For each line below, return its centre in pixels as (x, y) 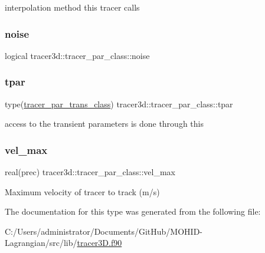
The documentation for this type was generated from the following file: (133, 211)
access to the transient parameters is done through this (104, 124)
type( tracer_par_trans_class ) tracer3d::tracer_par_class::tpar (119, 103)
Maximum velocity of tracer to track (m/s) (82, 191)
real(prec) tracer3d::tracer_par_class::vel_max (90, 172)
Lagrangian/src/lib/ (41, 243)
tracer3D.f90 (99, 243)
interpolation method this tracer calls (72, 7)
